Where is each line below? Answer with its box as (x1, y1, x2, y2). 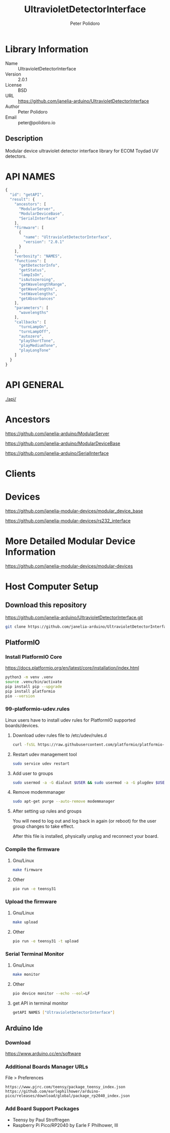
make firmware (12, 867, 42, 872)
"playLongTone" (18, 348, 51, 353)
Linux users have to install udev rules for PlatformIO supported (5, 717, 136, 723)
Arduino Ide (5, 1023, 43, 1033)
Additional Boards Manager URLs (5, 1063, 89, 1070)
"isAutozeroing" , (18, 277, 56, 282)
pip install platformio (5, 689, 56, 694)
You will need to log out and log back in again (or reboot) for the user (12, 818, 157, 824)
